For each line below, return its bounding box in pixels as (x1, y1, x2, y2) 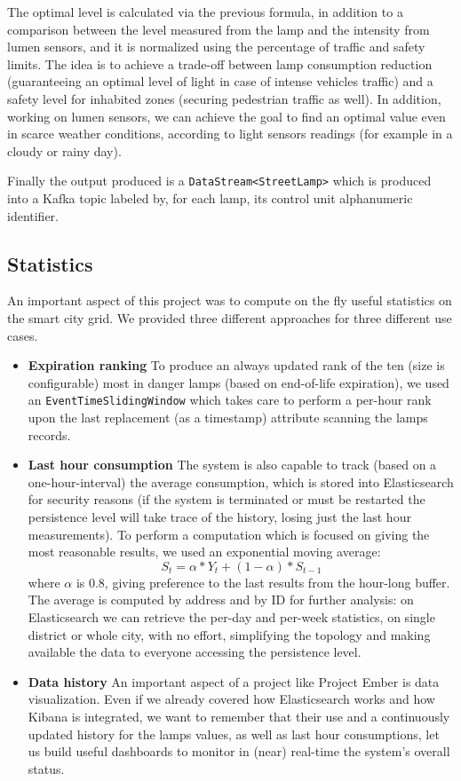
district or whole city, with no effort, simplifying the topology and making (28, 625, 431, 643)
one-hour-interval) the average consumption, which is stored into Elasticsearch (28, 472, 454, 491)
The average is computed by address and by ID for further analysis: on (28, 590, 414, 609)
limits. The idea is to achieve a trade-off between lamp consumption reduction (7, 54, 433, 73)
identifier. (7, 206, 60, 225)
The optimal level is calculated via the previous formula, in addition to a (7, 3, 403, 20)
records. (28, 425, 71, 444)
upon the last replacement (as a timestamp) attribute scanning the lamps (28, 408, 428, 427)
